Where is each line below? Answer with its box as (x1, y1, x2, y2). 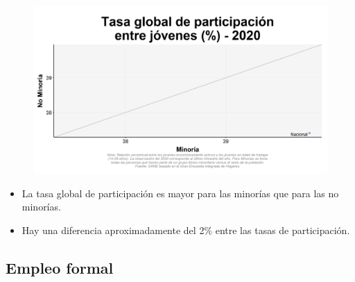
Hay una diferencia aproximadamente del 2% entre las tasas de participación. (21, 223, 350, 237)
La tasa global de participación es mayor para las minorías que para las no (21, 185, 339, 200)
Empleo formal (6, 256, 114, 278)
